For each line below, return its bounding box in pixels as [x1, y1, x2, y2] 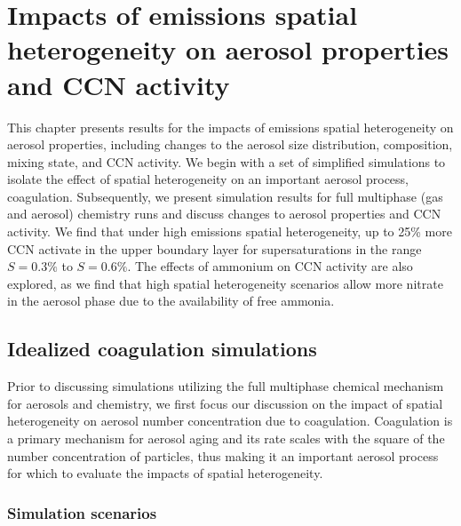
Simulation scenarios [7, 501, 157, 523]
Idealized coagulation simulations [7, 335, 317, 363]
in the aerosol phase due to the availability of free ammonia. [7, 291, 335, 310]
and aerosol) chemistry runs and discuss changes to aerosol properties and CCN [7, 204, 441, 223]
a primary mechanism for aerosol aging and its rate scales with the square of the [7, 429, 445, 448]
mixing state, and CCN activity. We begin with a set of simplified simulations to [7, 152, 446, 171]
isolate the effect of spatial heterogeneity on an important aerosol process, [7, 170, 409, 188]
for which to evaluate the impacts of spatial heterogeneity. [7, 464, 323, 482]
